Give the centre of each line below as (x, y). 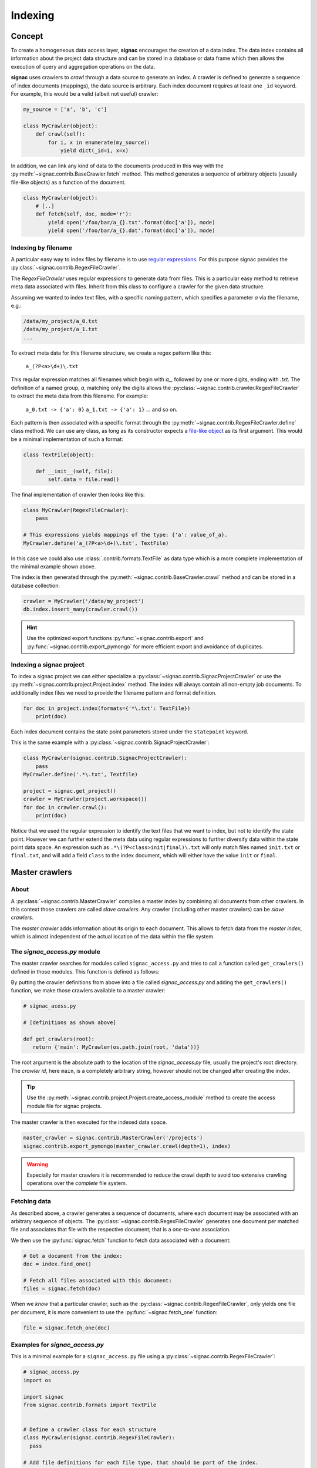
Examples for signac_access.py (57, 1345)
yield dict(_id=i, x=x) (95, 150)
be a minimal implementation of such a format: (67, 439)
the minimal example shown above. (53, 566)
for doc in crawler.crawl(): (65, 807)
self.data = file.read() (84, 479)
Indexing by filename (42, 248)
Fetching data (31, 1201)
